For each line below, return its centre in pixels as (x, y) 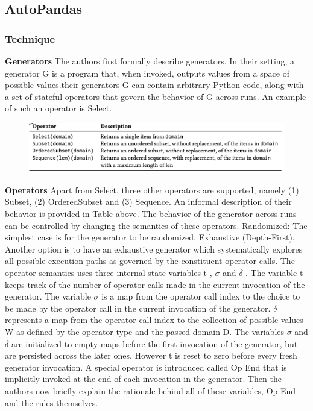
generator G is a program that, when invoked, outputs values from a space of (147, 73)
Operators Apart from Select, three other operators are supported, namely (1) (152, 190)
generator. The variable (48, 296)
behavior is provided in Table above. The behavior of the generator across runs (151, 214)
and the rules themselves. (52, 402)
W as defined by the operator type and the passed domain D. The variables (145, 331)
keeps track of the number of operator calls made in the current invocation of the (155, 284)
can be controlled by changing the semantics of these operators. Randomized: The (156, 225)
